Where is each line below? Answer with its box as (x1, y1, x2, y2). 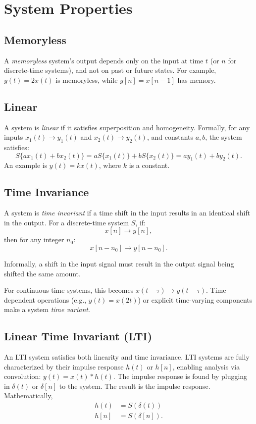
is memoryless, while (55, 74, 118, 85)
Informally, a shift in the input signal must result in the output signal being (4, 258, 234, 268)
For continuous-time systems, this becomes (4, 285, 134, 295)
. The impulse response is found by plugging (113, 371, 248, 381)
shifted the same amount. (4, 268, 81, 278)
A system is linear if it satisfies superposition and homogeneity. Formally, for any (4, 122, 250, 132)
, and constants (147, 132, 194, 142)
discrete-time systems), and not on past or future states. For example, (4, 65, 216, 75)
